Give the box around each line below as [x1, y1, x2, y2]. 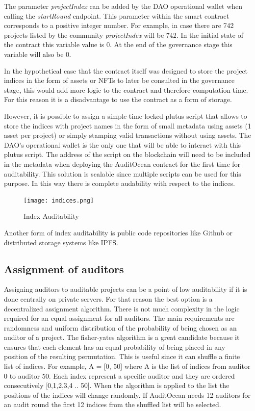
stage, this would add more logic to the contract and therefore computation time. [4, 84, 248, 95]
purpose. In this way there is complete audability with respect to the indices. [4, 178, 235, 188]
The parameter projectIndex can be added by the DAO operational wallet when [4, 1, 243, 11]
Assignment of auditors [4, 261, 124, 276]
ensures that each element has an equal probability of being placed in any [4, 341, 226, 352]
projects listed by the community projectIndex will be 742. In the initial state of [4, 29, 244, 40]
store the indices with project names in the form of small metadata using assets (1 [4, 120, 251, 130]
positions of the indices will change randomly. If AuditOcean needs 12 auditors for [4, 389, 251, 400]
